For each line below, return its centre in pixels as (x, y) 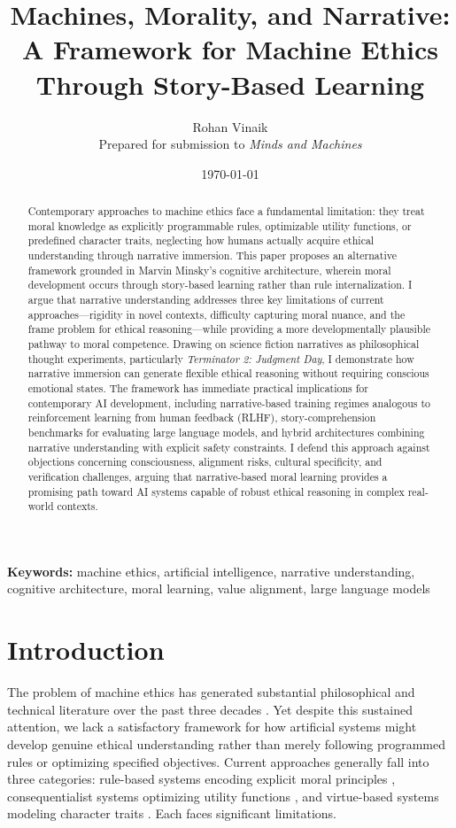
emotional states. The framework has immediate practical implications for (198, 387)
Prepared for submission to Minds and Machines (230, 144)
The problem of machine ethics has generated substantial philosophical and (211, 692)
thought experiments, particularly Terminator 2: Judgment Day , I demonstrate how (221, 358)
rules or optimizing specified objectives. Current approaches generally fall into (218, 761)
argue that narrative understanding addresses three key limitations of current (206, 300)
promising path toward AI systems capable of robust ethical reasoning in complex (216, 491)
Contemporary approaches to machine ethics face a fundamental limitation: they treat (226, 211)
